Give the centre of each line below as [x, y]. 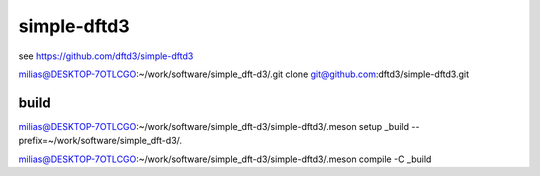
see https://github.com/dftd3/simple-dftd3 [106, 56]
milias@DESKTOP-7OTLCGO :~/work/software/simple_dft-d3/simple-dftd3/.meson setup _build [214, 126]
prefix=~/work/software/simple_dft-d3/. [100, 141]
